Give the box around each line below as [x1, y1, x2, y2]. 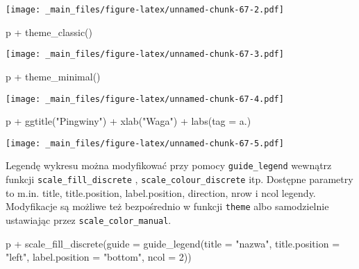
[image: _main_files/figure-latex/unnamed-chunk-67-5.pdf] [6, 138, 284, 148]
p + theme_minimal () [6, 69, 101, 83]
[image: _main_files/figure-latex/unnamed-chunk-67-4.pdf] [6, 94, 284, 104]
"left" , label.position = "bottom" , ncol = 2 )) [6, 250, 192, 264]
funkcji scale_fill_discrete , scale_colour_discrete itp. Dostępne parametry [6, 172, 353, 186]
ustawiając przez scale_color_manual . [6, 212, 172, 227]
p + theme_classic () [6, 24, 93, 39]
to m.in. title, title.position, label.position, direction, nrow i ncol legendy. [6, 185, 316, 200]
